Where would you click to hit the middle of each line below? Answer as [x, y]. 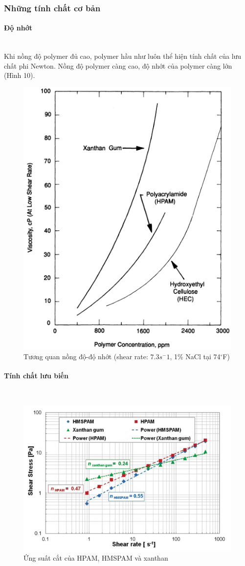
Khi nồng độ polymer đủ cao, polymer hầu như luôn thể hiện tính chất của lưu [123, 56]
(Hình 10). [20, 75]
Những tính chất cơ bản [52, 8]
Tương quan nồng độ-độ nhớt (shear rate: [86, 357]
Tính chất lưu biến [36, 376]
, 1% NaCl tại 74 [195, 357]
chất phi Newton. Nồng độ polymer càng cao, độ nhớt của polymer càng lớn [118, 65]
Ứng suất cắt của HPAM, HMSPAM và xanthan [96, 558]
